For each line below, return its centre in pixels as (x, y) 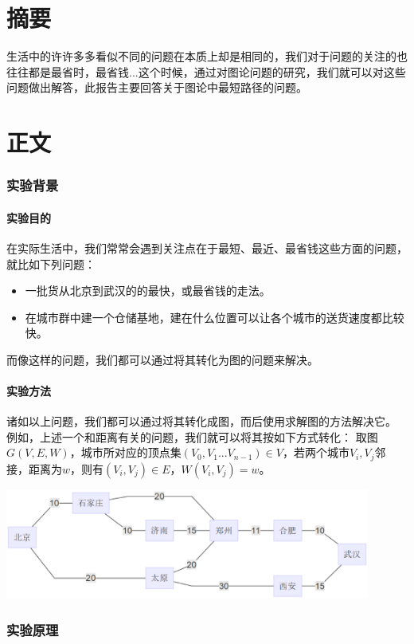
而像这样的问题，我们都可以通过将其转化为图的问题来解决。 (162, 359)
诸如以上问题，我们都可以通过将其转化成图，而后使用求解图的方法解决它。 (201, 421)
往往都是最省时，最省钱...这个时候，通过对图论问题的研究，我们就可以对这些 (206, 71)
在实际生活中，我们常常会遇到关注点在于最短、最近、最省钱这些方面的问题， (207, 247)
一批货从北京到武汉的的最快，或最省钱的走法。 (148, 291)
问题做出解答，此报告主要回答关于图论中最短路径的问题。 (157, 87)
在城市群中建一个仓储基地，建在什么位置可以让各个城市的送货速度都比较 (215, 317)
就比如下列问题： (51, 263)
